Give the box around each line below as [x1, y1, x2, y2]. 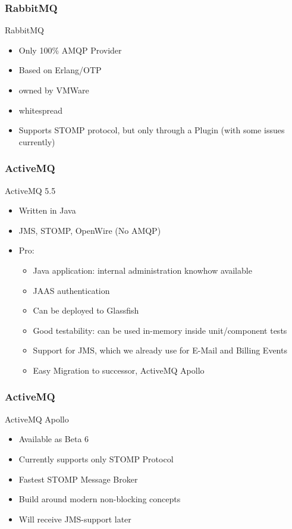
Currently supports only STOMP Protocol [18, 452, 174, 465]
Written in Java [18, 204, 76, 217]
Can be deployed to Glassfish [33, 304, 139, 317]
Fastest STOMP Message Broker [18, 472, 138, 485]
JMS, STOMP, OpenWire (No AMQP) [18, 224, 161, 236]
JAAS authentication [33, 284, 110, 296]
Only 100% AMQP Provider [18, 43, 122, 56]
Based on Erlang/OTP [18, 64, 102, 76]
